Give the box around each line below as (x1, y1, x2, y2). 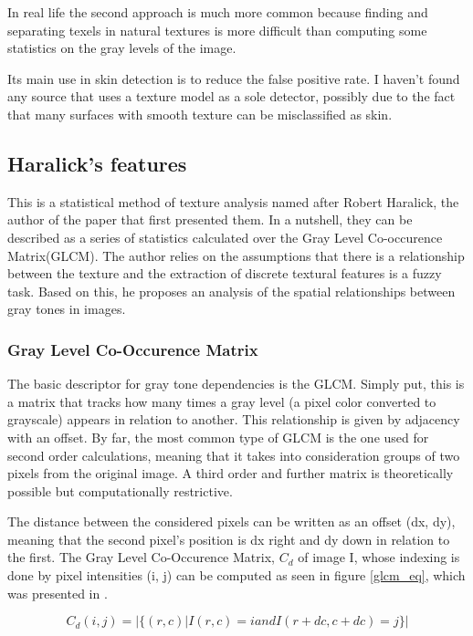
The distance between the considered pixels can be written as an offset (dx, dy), (7, 512, 456, 531)
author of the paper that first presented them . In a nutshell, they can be (7, 210, 413, 229)
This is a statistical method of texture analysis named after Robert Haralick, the (7, 192, 459, 211)
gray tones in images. (7, 299, 126, 318)
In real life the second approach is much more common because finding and (7, 3, 428, 21)
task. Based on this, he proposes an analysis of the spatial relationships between (7, 281, 456, 300)
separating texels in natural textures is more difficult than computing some (7, 20, 427, 39)
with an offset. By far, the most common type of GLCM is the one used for (7, 427, 429, 446)
